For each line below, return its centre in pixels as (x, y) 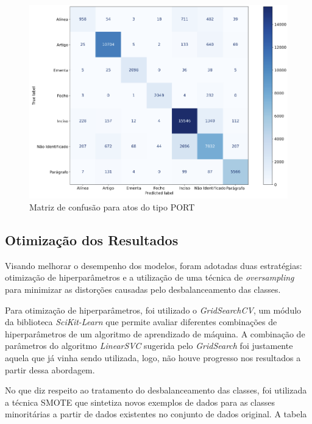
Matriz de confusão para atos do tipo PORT (112, 207)
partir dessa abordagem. (50, 369)
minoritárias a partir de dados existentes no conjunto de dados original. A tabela (156, 414)
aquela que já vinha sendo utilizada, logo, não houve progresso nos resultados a (153, 357)
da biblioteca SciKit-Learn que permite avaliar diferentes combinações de (141, 322)
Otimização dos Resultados (92, 239)
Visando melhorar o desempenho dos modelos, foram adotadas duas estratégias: (154, 265)
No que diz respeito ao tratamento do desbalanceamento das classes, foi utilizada (156, 390)
